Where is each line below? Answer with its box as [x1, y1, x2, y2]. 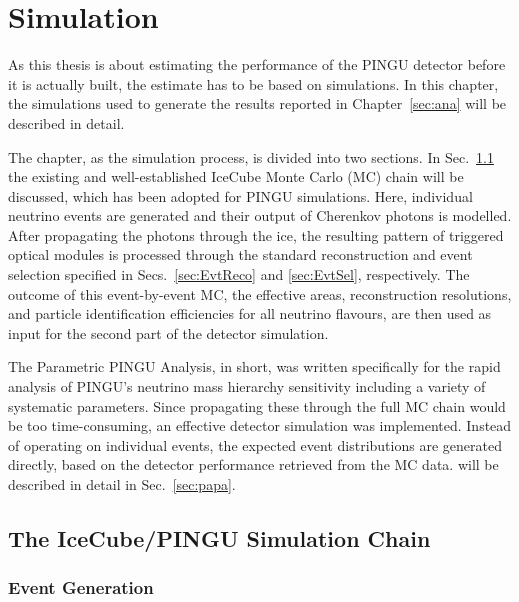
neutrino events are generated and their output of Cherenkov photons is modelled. [8, 205, 512, 226]
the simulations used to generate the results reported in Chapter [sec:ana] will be [8, 93, 507, 114]
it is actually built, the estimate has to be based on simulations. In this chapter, [8, 73, 499, 94]
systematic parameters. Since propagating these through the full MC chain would [8, 395, 506, 416]
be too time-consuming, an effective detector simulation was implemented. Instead [8, 415, 512, 436]
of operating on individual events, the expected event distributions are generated [8, 434, 502, 455]
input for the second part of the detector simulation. [8, 322, 329, 343]
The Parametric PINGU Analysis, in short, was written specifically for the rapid [8, 356, 501, 377]
